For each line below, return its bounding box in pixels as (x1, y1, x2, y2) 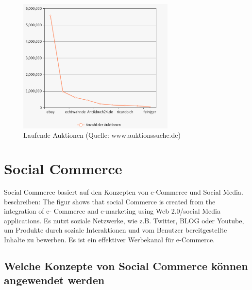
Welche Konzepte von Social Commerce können (4, 258, 248, 273)
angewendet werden (4, 272, 105, 288)
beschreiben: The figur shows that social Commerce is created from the (4, 196, 216, 206)
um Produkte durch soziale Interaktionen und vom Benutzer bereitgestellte (4, 225, 227, 235)
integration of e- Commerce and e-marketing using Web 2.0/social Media (4, 206, 220, 216)
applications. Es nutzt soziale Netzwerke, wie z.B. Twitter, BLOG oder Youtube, (4, 215, 244, 225)
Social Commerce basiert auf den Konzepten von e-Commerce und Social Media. (4, 187, 243, 197)
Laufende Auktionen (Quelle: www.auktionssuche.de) (23, 130, 181, 140)
